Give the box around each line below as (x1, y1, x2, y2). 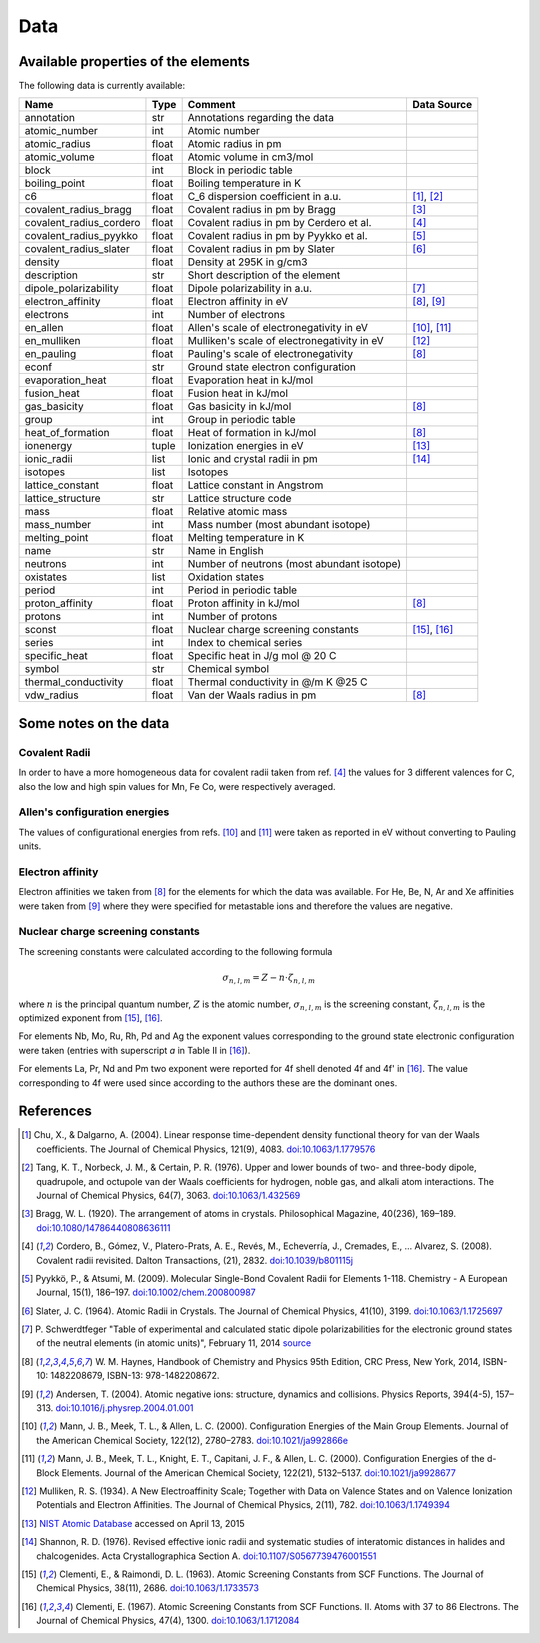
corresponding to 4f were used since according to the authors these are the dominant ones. (18, 1076, 398, 1089)
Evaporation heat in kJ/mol (187, 373, 314, 387)
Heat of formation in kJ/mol (187, 426, 317, 440)
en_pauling (24, 347, 77, 361)
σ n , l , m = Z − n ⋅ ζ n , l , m (221, 972, 316, 985)
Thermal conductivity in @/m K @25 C (187, 675, 368, 689)
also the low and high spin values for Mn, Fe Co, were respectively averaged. (18, 780, 336, 792)
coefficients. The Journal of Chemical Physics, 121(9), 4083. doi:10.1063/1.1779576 (36, 1143, 376, 1155)
